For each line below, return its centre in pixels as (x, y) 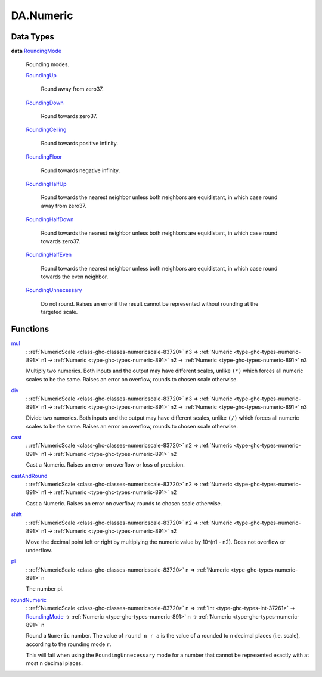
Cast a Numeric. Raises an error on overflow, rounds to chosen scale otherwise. (124, 503)
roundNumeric (29, 600)
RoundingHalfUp (46, 184)
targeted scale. (59, 312)
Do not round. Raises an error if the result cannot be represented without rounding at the (150, 303)
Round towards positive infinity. (80, 143)
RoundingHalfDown (50, 219)
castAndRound (29, 476)
